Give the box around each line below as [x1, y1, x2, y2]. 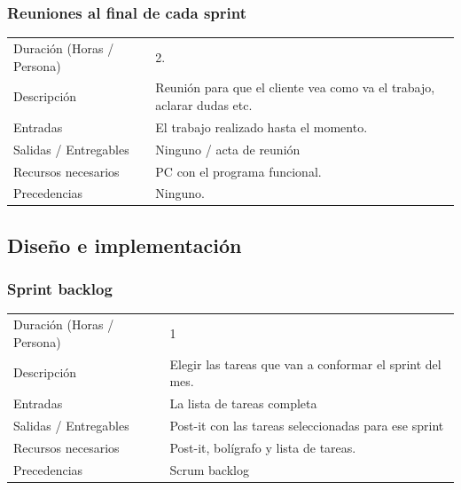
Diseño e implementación [7, 231, 242, 258]
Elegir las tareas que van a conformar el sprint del [169, 354, 441, 373]
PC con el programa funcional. [155, 162, 322, 180]
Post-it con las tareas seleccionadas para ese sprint [169, 415, 444, 434]
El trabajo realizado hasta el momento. [155, 117, 368, 136]
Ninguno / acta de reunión [155, 139, 301, 158]
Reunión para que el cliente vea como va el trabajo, [155, 78, 435, 97]
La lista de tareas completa [169, 394, 317, 413]
